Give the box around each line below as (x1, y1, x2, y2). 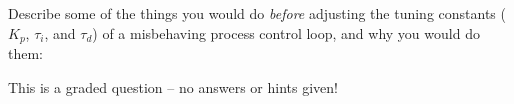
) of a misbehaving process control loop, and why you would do (92, 22, 480, 43)
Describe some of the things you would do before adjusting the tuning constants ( (8, 3, 506, 23)
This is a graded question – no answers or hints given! (8, 76, 338, 97)
